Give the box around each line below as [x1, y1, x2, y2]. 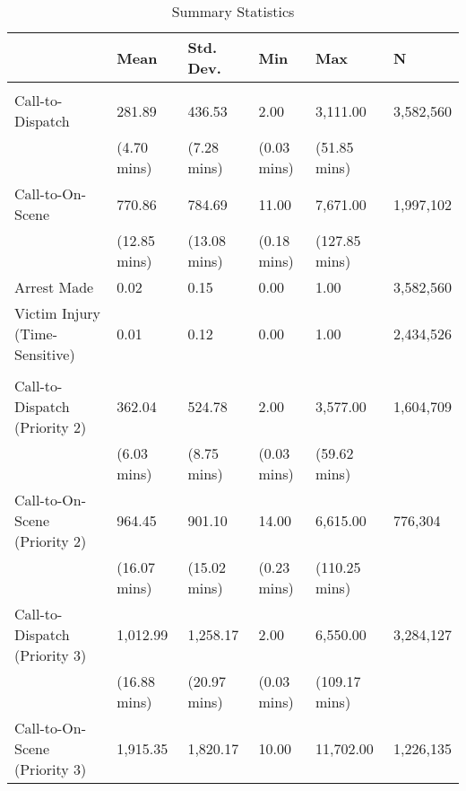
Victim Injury [14, 303, 101, 323]
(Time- [14, 323, 57, 344]
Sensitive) [14, 344, 75, 365]
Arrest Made [14, 277, 94, 297]
